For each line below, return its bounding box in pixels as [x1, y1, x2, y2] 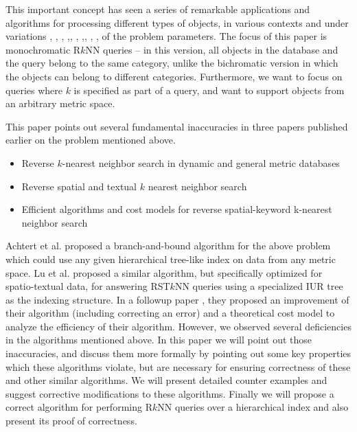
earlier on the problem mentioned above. [5, 133, 176, 147]
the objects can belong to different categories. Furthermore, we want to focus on [5, 69, 343, 83]
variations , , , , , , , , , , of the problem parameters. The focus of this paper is [5, 29, 327, 43]
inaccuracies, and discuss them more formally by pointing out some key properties [5, 346, 352, 361]
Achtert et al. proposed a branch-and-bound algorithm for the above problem [5, 238, 331, 253]
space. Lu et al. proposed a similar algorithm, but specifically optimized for [5, 265, 323, 280]
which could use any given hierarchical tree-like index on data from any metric [5, 251, 336, 266]
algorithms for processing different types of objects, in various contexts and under [5, 15, 349, 30]
